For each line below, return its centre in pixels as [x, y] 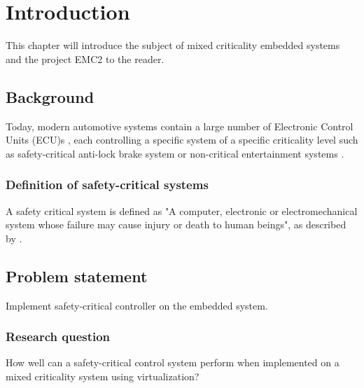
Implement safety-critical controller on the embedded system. [137, 305]
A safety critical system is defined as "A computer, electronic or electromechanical [182, 210]
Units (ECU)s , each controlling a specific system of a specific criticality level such [182, 140]
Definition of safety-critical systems [107, 185]
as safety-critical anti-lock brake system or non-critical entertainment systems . [175, 153]
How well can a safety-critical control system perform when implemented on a [173, 362]
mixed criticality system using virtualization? [103, 376]
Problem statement [77, 276]
